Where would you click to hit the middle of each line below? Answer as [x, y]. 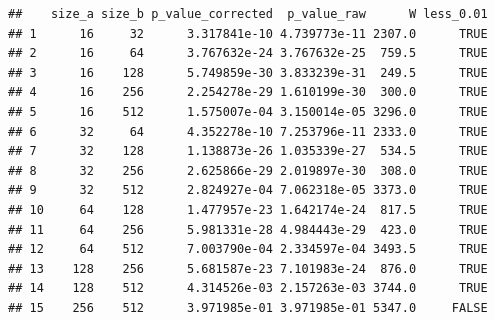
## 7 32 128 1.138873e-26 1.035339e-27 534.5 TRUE [248, 151]
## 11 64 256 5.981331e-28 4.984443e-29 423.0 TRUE [248, 229]
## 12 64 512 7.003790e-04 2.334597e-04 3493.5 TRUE [248, 249]
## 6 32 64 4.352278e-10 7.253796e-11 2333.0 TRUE [248, 131]
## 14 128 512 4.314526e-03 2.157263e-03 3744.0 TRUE [248, 288]
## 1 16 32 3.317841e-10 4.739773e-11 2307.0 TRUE [248, 33]
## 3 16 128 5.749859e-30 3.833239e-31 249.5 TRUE [248, 72]
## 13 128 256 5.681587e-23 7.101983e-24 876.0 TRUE [248, 268]
